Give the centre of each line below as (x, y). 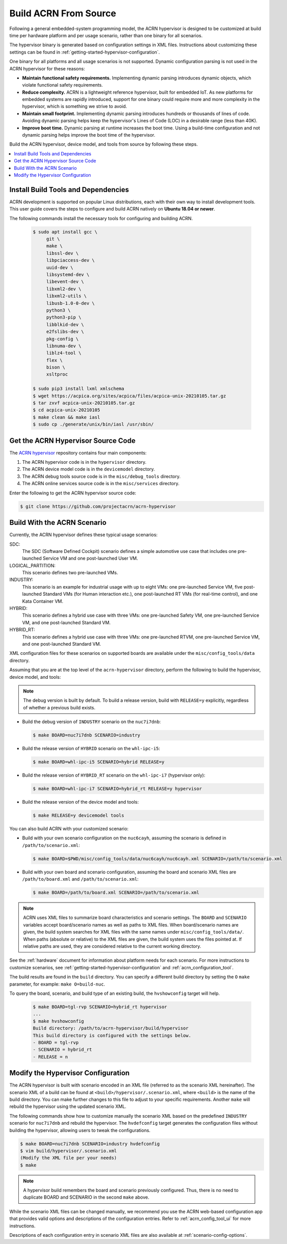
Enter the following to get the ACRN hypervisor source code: (73, 493)
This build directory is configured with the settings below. (112, 1035)
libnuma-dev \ (64, 346)
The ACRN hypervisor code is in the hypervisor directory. (84, 462)
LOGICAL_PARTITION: (33, 565)
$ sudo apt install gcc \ (65, 232)
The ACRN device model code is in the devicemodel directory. (89, 469)
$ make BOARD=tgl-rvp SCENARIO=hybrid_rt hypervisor (100, 1007)
